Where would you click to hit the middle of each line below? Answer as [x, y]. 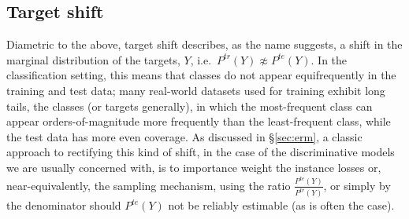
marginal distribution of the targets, [93, 59]
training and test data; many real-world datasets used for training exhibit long [196, 90]
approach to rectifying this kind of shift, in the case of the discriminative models [201, 152]
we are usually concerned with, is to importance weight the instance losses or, [194, 167]
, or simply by [357, 185]
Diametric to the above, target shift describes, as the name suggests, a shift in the [204, 44]
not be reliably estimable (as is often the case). [281, 205]
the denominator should [64, 205]
